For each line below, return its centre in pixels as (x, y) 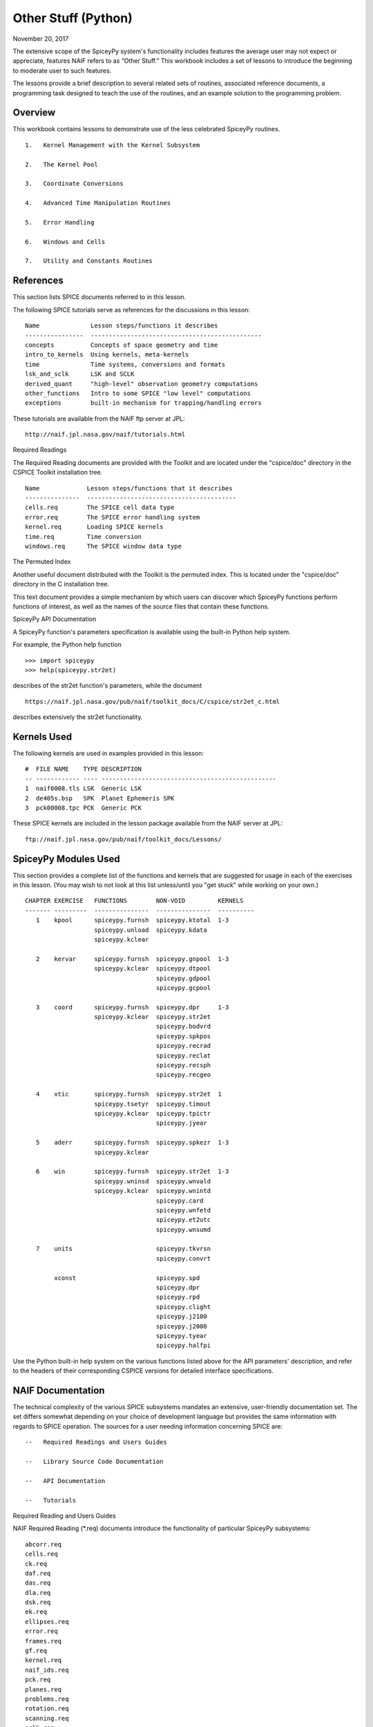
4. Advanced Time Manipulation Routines (98, 203)
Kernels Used (42, 737)
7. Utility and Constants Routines (89, 261)
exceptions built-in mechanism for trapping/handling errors (143, 403)
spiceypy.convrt (183, 1258)
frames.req (44, 1641)
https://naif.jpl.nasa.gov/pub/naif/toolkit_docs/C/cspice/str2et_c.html (153, 702)
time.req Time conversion (83, 536)
